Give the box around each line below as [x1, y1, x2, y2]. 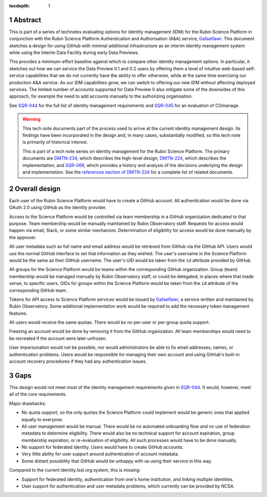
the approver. [9, 234, 37, 240]
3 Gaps [9, 371, 32, 380]
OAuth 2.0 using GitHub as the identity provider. [9, 205, 107, 211]
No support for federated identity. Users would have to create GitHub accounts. [21, 444, 184, 450]
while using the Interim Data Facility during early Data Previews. [9, 50, 139, 55]
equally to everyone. [21, 416, 63, 422]
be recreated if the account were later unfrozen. [9, 335, 107, 341]
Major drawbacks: [9, 400, 46, 406]
